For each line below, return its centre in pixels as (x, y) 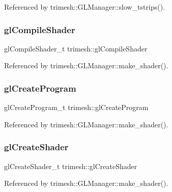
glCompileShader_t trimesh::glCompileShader (76, 48)
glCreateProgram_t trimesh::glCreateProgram (76, 107)
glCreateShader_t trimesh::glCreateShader (71, 166)
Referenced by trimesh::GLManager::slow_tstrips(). (84, 7)
